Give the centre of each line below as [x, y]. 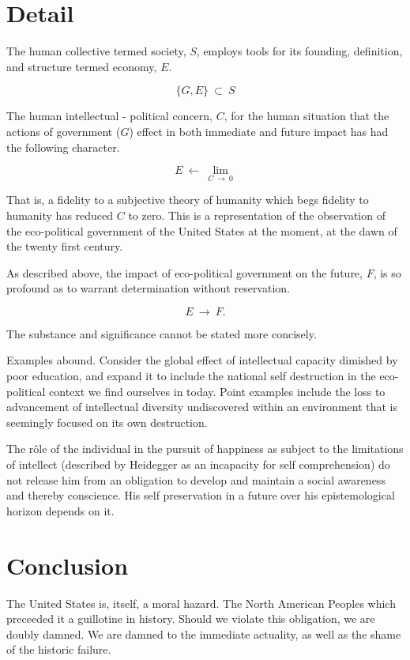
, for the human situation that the [307, 116]
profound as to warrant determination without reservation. [148, 288]
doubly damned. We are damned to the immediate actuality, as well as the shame [204, 634]
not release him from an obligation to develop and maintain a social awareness [196, 479]
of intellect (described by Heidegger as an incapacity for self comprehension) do [198, 464]
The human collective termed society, [96, 51]
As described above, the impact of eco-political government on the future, [184, 272]
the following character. [63, 147]
